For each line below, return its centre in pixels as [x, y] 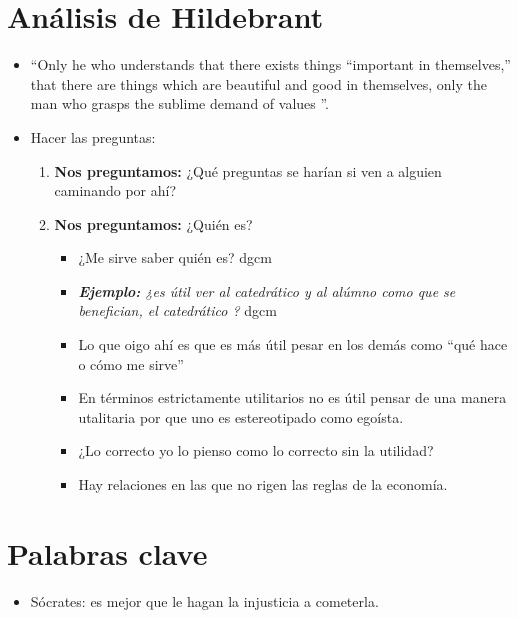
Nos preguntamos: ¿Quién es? [153, 223]
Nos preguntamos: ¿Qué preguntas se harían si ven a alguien [248, 170]
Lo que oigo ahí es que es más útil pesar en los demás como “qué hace [293, 344]
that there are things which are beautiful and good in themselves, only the [258, 83]
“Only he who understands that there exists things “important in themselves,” [270, 64]
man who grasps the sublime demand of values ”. [180, 103]
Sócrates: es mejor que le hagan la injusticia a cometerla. [204, 600]
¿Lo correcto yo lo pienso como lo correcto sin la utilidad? [256, 450]
